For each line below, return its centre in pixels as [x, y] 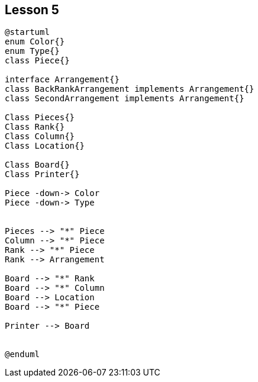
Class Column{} [40, 137]
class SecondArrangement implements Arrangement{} [125, 99]
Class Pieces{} [40, 118]
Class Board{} [37, 165]
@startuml [27, 32]
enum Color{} [35, 42]
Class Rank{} [35, 127]
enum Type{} [32, 51]
